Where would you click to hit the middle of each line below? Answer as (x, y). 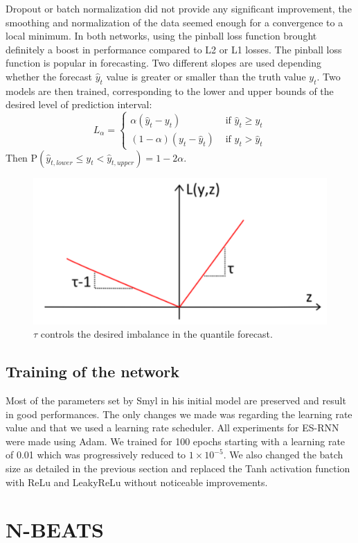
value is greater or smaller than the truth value (206, 76)
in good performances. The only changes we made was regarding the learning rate (179, 414)
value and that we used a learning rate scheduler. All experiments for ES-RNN (172, 428)
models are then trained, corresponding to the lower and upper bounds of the (170, 90)
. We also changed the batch (283, 455)
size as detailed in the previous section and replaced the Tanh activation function (178, 468)
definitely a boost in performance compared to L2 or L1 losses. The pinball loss (174, 49)
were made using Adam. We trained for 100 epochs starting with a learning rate (176, 441)
